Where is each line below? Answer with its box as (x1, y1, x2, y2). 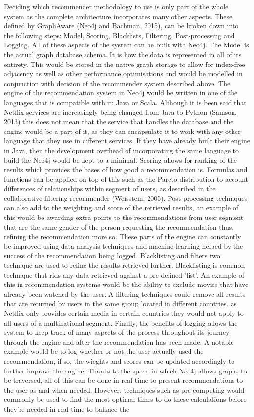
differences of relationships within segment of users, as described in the (4, 183, 216, 194)
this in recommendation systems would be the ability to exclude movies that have (4, 279, 249, 289)
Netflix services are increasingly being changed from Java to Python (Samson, (4, 107, 237, 117)
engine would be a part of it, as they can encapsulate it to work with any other (4, 126, 241, 136)
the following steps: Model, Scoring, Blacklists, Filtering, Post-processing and (4, 30, 235, 40)
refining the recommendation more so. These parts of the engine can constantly (4, 231, 241, 241)
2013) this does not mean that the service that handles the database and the (4, 116, 233, 127)
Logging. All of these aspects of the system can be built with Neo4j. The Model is (4, 40, 249, 50)
